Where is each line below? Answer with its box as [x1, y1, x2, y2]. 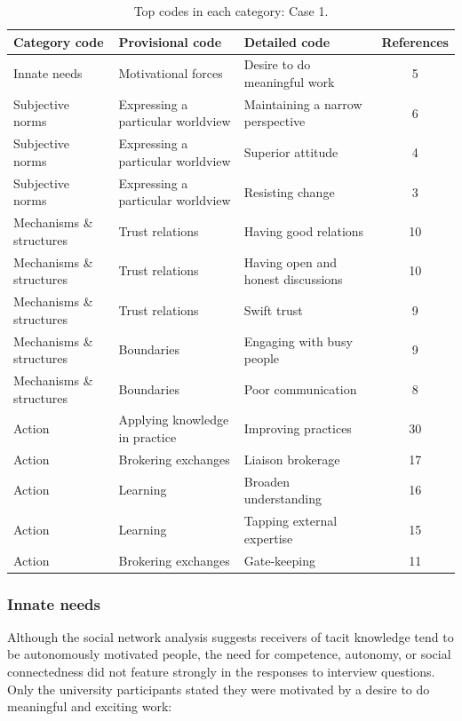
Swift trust [243, 300, 303, 319]
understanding [243, 489, 323, 508]
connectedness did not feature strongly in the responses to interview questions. [7, 662, 435, 681]
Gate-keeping [243, 551, 315, 569]
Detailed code [243, 32, 331, 51]
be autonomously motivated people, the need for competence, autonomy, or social [7, 645, 451, 663]
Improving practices [243, 419, 352, 438]
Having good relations [243, 221, 364, 240]
